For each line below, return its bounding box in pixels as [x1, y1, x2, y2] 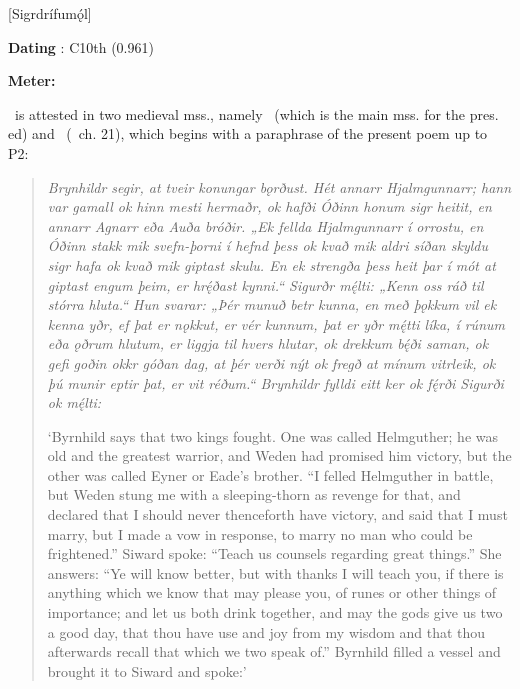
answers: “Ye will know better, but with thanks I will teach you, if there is [47, 562, 504, 583]
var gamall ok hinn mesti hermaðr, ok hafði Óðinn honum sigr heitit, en [47, 196, 492, 217]
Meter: [8, 70, 56, 91]
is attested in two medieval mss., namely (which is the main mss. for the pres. [14, 103, 499, 124]
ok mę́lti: [47, 392, 102, 413]
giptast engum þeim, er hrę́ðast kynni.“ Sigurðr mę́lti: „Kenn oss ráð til [47, 274, 484, 295]
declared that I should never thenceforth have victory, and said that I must [47, 504, 508, 525]
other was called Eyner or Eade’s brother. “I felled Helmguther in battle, [47, 464, 494, 485]
